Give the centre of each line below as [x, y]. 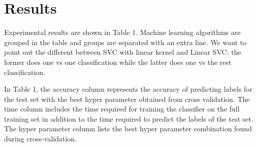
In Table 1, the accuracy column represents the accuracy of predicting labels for [128, 89]
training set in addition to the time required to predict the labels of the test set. [129, 118]
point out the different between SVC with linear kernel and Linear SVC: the [123, 52]
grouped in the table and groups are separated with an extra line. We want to [125, 42]
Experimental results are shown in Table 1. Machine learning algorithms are [122, 32]
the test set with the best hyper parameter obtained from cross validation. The [127, 99]
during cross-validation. [40, 139]
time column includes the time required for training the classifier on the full [122, 109]
